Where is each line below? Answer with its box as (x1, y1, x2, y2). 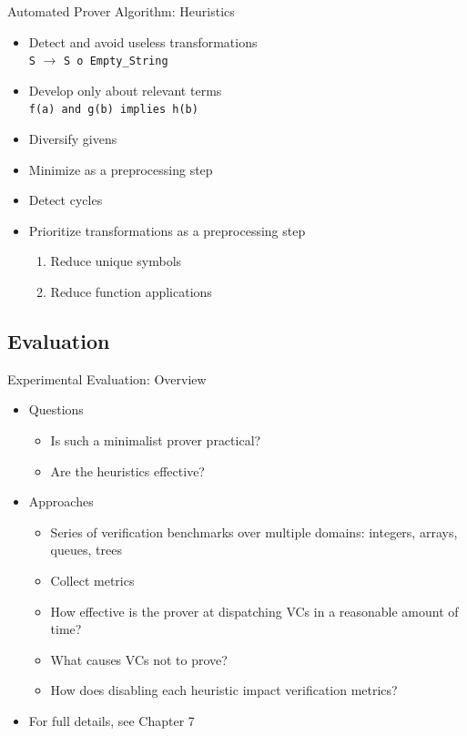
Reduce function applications (50, 282, 212, 302)
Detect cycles (28, 190, 103, 210)
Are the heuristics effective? (50, 461, 205, 480)
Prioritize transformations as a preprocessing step (28, 220, 306, 240)
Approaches (28, 492, 94, 511)
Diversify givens (28, 129, 117, 148)
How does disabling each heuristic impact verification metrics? (50, 680, 398, 700)
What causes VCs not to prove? (50, 649, 228, 669)
